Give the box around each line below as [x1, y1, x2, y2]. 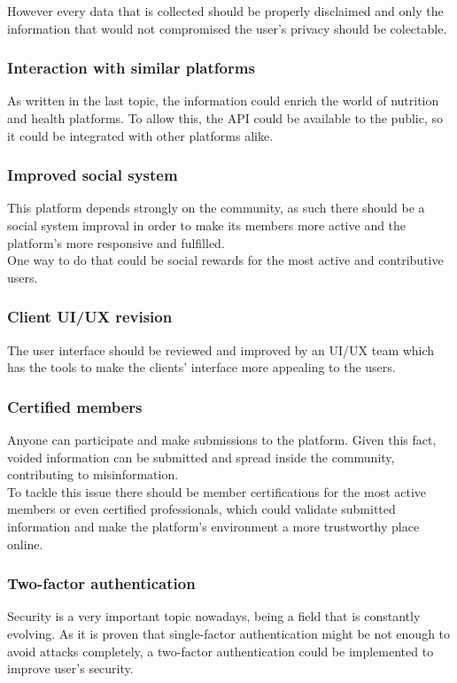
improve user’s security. [7, 659, 134, 678]
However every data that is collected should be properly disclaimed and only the [7, 2, 444, 19]
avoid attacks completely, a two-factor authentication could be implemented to [7, 641, 434, 660]
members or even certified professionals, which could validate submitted [7, 500, 396, 518]
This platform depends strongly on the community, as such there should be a [7, 198, 425, 217]
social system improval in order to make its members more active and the [7, 216, 407, 234]
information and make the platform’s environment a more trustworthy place [7, 516, 420, 535]
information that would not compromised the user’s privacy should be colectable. [7, 19, 447, 37]
